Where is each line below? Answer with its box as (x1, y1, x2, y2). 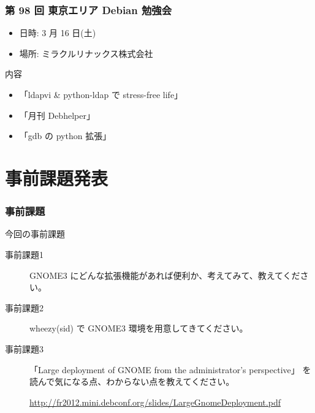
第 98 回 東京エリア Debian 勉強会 (5, 2, 172, 17)
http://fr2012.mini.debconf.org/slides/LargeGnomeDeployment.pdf (29, 395, 281, 408)
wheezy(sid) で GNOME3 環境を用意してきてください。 (29, 322, 248, 335)
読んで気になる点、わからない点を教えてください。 (29, 375, 235, 388)
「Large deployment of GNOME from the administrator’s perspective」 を (29, 363, 311, 376)
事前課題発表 (5, 165, 108, 190)
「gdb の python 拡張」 (19, 129, 112, 142)
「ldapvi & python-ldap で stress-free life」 (19, 88, 183, 100)
